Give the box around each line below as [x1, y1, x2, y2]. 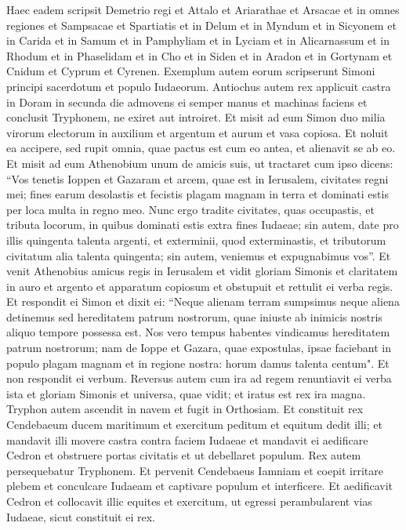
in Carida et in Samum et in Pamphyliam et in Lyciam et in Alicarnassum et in [6, 32, 390, 49]
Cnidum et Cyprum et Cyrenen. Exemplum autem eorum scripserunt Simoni [6, 63, 375, 79]
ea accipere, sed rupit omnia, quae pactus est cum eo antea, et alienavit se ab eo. [6, 140, 396, 156]
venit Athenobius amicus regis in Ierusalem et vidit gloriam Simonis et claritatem [6, 263, 398, 279]
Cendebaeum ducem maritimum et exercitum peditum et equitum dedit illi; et [6, 416, 382, 433]
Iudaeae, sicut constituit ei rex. [6, 508, 155, 525]
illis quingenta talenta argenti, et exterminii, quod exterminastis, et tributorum [6, 231, 386, 248]
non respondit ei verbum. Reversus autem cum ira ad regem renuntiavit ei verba [6, 370, 392, 387]
